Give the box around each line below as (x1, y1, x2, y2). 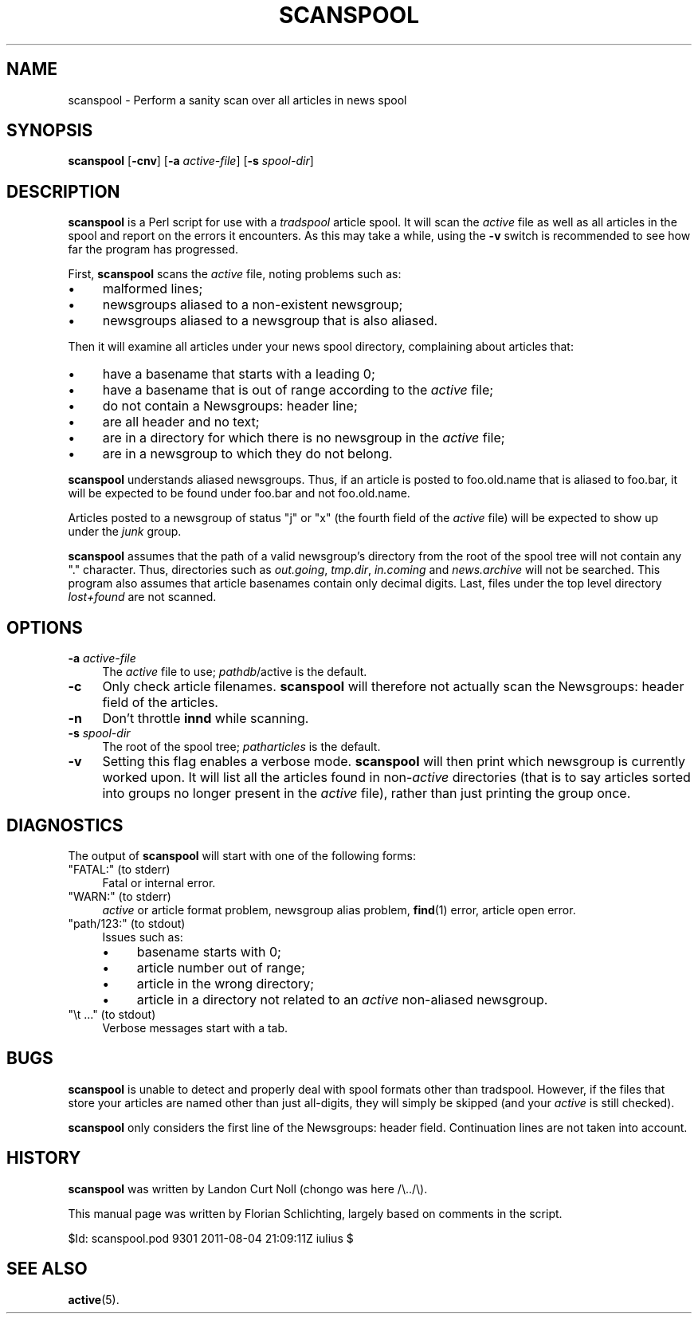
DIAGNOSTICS (6, 815, 124, 835)
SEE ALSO (6, 1259, 88, 1279)
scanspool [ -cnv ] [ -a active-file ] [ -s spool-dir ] (68, 154, 314, 168)
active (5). (68, 1292, 120, 1306)
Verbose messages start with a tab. (102, 1020, 288, 1035)
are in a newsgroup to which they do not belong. (102, 446, 393, 462)
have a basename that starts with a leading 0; (102, 366, 375, 383)
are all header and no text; (102, 414, 260, 430)
